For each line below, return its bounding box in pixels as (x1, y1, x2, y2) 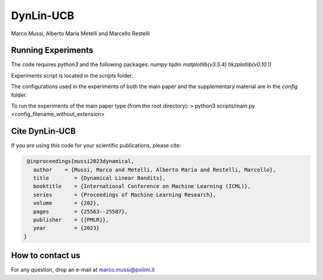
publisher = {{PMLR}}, (33, 217, 109, 223)
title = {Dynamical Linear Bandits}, (33, 175, 166, 181)
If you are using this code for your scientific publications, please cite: (11, 142, 181, 149)
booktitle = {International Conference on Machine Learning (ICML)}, (33, 183, 251, 190)
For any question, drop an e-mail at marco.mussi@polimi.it (11, 266, 155, 273)
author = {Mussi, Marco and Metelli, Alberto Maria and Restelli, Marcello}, (33, 166, 276, 173)
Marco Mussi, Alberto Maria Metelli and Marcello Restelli (11, 30, 150, 37)
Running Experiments (11, 45, 94, 56)
